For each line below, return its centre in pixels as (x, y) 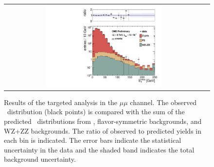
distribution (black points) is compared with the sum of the (96, 112)
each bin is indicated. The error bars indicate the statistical (93, 140)
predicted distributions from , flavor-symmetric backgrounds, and (103, 121)
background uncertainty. (40, 159)
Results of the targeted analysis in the (61, 102)
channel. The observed (163, 102)
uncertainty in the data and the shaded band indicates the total (99, 149)
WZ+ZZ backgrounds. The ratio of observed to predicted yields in (103, 130)
